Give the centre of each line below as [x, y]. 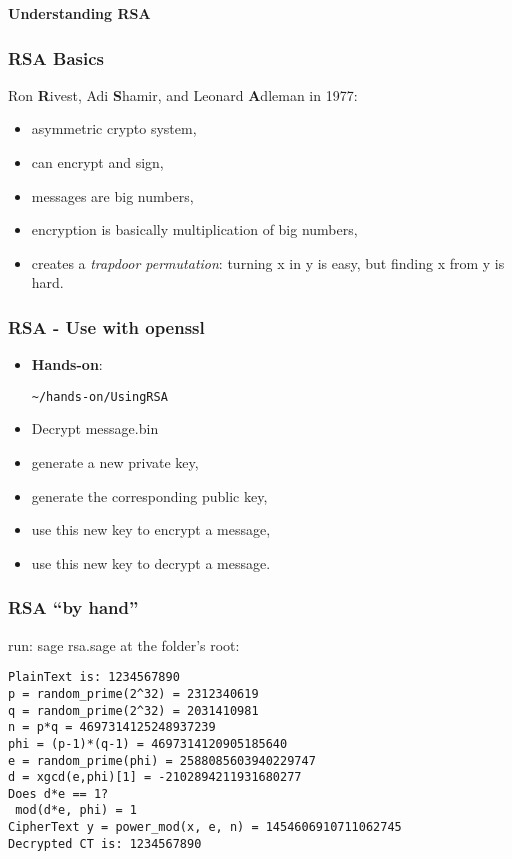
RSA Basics [56, 57]
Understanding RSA [79, 13]
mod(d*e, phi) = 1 [76, 810]
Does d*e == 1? [58, 793]
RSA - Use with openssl [106, 326]
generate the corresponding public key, [149, 495]
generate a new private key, [115, 462]
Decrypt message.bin [95, 428]
